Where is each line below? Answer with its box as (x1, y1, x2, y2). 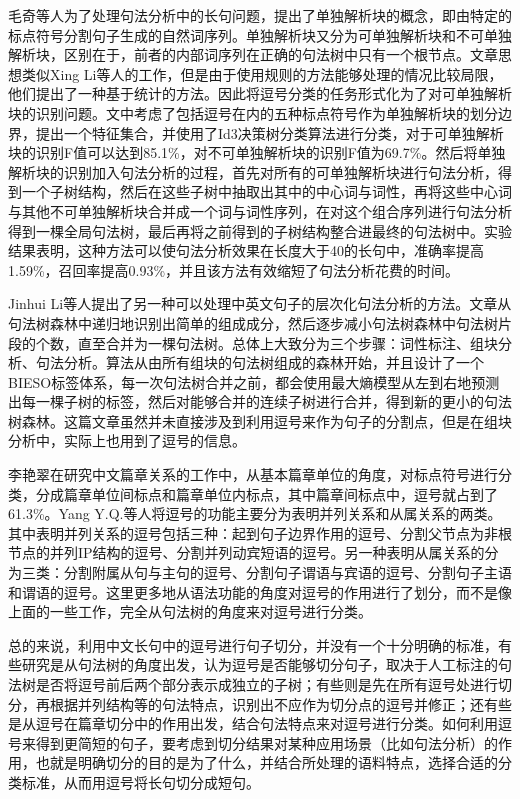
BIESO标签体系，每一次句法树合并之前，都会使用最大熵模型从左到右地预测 (8, 371, 500, 392)
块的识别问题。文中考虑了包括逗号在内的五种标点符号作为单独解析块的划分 (8, 102, 498, 123)
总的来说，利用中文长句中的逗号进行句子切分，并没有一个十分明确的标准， (8, 634, 498, 655)
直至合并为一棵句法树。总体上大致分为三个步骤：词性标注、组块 (77, 332, 498, 353)
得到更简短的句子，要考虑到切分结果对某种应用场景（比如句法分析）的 (35, 732, 498, 753)
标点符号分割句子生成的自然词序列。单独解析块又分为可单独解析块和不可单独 (8, 24, 512, 45)
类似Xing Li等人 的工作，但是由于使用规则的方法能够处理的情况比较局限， (21, 63, 503, 84)
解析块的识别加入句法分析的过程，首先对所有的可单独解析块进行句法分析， (8, 161, 498, 182)
